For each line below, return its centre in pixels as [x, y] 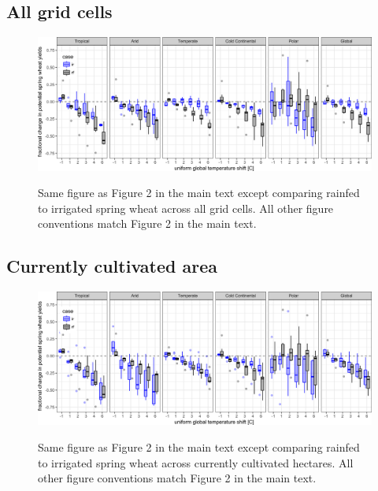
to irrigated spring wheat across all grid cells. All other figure [186, 208]
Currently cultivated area [112, 266]
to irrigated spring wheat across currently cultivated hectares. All [196, 462]
